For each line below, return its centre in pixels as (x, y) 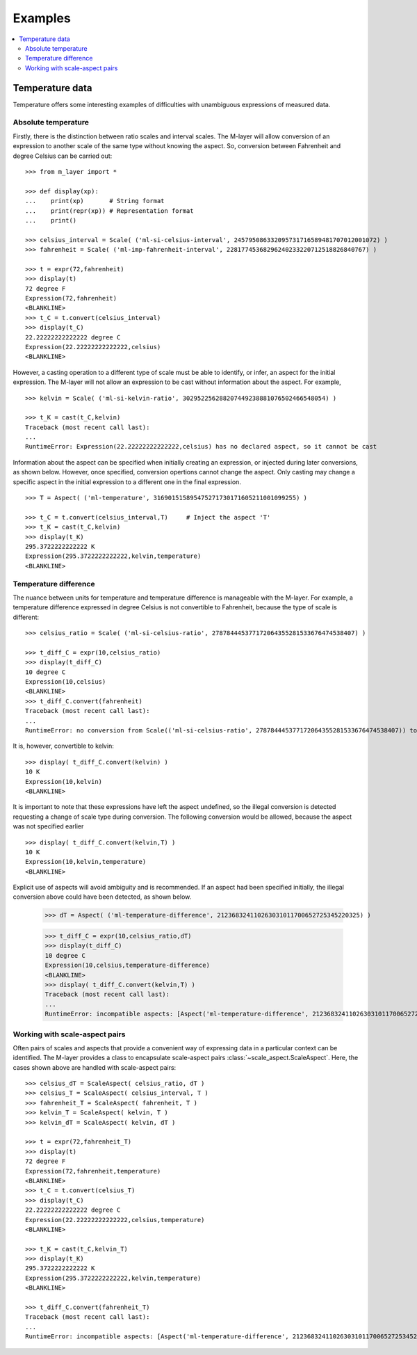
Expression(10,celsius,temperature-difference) (127, 965)
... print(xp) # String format (95, 201)
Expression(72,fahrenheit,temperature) (93, 1171)
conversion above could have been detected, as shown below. (102, 897)
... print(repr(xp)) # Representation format (109, 211)
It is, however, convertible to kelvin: (63, 746)
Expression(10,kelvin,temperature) (86, 862)
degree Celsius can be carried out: (63, 156)
